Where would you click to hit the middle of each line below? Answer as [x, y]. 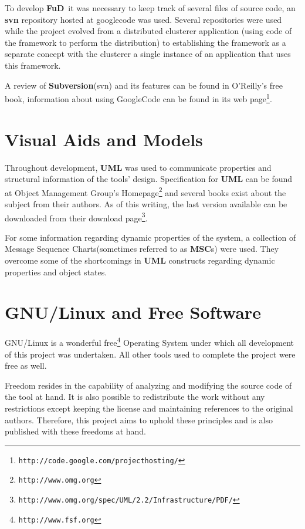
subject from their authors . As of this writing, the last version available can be [146, 203]
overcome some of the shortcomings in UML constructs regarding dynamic [140, 260]
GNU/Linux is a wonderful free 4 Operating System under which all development [149, 341]
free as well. [26, 365]
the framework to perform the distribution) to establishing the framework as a [145, 42]
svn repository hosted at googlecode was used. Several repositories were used [143, 19]
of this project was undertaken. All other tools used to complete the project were [150, 354]
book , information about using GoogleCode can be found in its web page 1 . [138, 98]
